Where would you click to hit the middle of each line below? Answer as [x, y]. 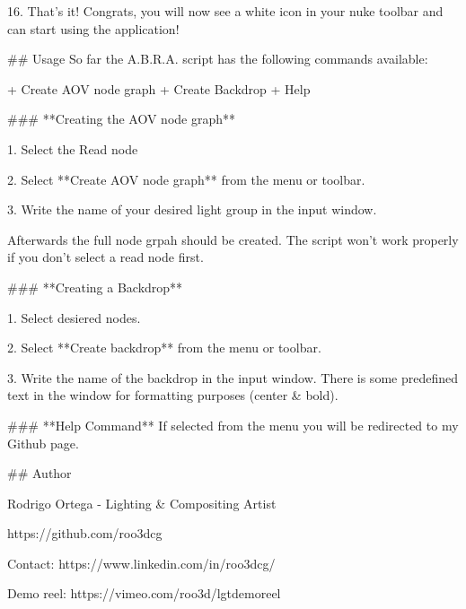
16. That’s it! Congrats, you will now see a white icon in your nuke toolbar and [225, 11]
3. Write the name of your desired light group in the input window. [192, 209]
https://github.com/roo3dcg [85, 533]
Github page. [43, 443]
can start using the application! [93, 28]
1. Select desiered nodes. [74, 317]
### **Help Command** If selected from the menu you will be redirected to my [233, 425]
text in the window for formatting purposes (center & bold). [173, 395]
